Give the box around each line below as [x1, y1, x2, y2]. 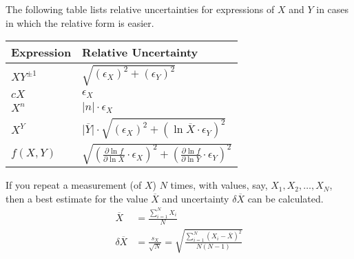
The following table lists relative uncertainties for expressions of [6, 2, 275, 16]
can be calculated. [247, 191, 324, 205]
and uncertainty [162, 191, 229, 205]
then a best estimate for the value [6, 191, 148, 205]
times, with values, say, [170, 178, 268, 192]
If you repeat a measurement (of [6, 178, 142, 192]
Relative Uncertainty [82, 44, 198, 61]
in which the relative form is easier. [6, 15, 154, 30]
